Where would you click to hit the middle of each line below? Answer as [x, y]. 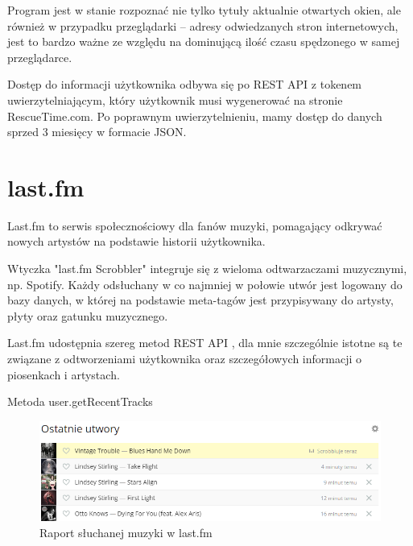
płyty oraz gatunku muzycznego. [88, 315]
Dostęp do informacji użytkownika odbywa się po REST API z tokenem [185, 84]
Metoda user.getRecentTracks [80, 401]
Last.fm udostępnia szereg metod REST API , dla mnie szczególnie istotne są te [205, 343]
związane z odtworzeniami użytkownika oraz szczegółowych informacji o [185, 359]
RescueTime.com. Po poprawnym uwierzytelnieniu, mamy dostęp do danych [195, 116]
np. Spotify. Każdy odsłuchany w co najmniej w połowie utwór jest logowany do [205, 284]
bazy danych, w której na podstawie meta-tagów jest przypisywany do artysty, [200, 300]
